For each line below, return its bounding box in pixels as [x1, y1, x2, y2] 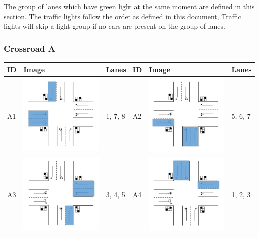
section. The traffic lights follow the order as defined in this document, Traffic [4, 11, 241, 21]
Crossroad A [4, 42, 55, 54]
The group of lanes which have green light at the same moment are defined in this [4, 1, 255, 11]
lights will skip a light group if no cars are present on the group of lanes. [4, 21, 225, 31]
